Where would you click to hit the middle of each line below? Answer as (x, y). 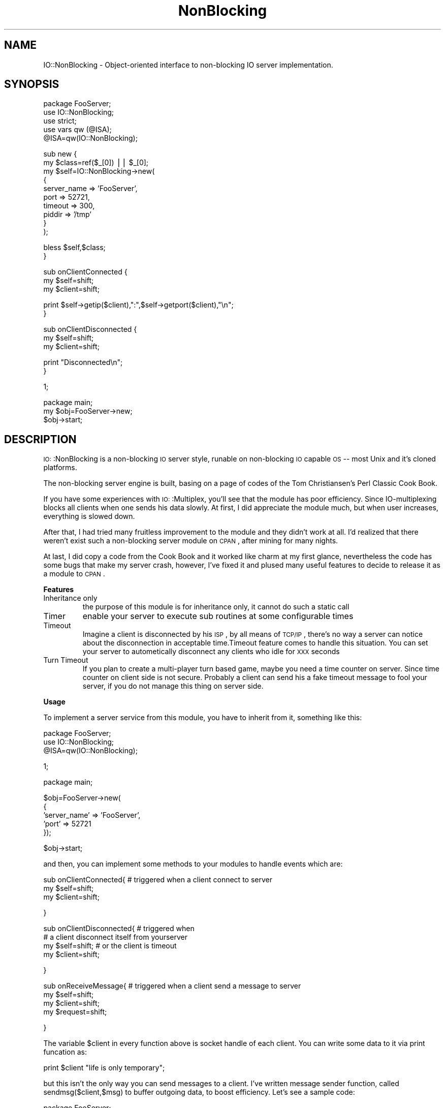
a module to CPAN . (74, 574)
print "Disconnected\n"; (83, 362)
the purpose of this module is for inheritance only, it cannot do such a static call (216, 607)
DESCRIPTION (40, 439)
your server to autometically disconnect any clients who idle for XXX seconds (211, 652)
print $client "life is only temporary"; (104, 1068)
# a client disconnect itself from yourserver (116, 937)
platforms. (60, 468)
